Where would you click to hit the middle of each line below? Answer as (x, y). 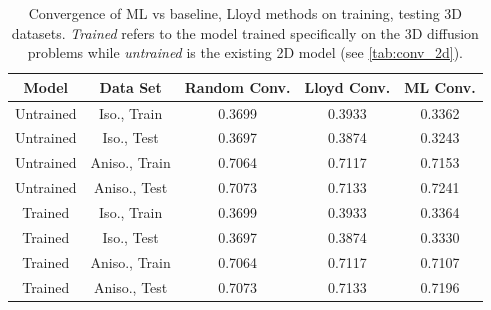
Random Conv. (237, 86)
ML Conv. (440, 86)
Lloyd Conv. (347, 86)
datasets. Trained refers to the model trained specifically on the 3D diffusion (245, 32)
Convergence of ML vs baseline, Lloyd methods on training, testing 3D (245, 13)
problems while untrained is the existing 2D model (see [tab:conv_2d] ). (245, 52)
